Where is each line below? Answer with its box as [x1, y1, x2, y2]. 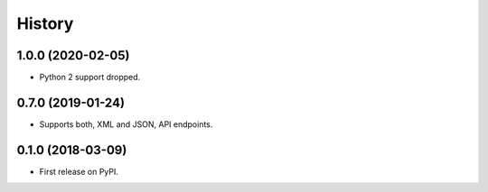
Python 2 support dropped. [39, 72, 141, 83]
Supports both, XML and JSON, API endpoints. [39, 118, 213, 130]
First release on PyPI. [39, 166, 119, 177]
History [16, 14, 74, 33]
